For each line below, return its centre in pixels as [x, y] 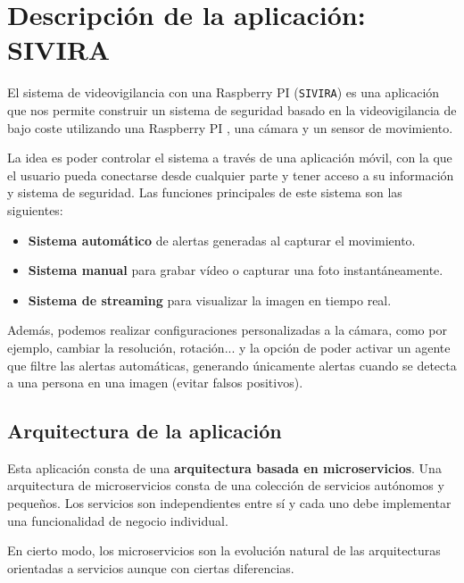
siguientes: [35, 209]
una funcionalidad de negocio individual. [118, 520]
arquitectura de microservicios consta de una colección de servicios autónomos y [226, 485]
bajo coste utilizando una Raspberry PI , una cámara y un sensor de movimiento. [230, 127]
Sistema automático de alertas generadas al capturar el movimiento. [222, 240]
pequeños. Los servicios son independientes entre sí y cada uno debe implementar [229, 503]
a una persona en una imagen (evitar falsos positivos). [155, 383]
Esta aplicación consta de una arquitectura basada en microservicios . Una [224, 467]
